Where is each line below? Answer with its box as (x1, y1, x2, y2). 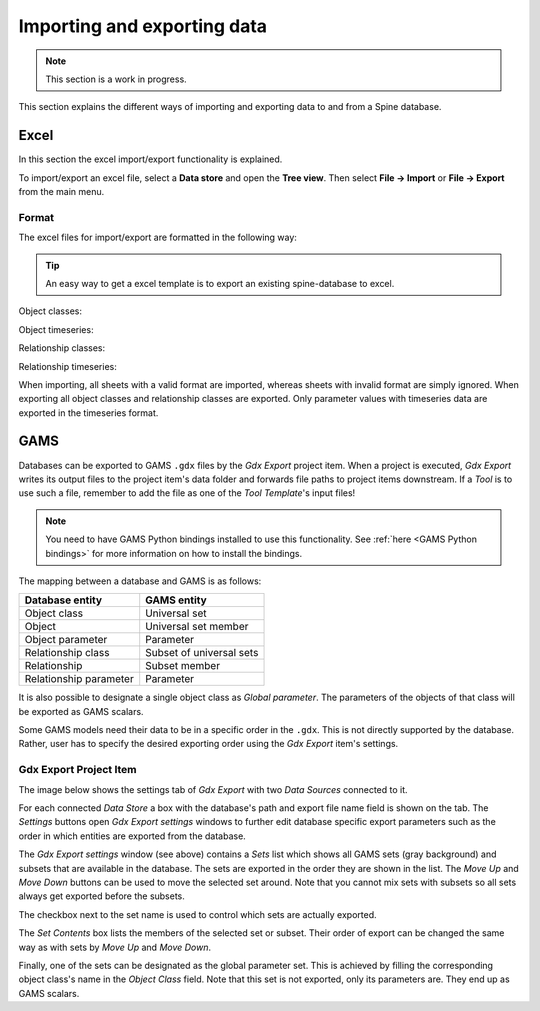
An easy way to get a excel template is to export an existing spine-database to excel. (45, 277, 395, 289)
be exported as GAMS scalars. (18, 705, 144, 717)
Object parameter (24, 633, 108, 647)
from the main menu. (18, 186, 105, 198)
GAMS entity (145, 593, 207, 607)
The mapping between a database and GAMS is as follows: (18, 575, 262, 587)
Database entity (24, 593, 103, 607)
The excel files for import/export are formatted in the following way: (18, 231, 297, 244)
